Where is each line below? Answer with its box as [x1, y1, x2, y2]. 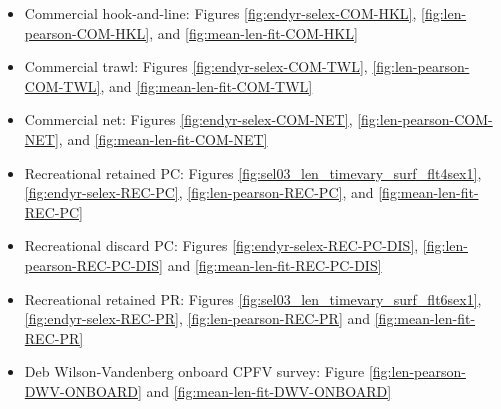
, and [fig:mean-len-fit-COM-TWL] [100, 75, 313, 96]
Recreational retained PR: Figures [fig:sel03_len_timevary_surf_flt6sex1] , [24, 288, 482, 309]
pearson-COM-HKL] [24, 22, 150, 43]
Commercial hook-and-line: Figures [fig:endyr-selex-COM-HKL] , [24, 3, 417, 23]
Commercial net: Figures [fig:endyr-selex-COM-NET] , [24, 109, 353, 130]
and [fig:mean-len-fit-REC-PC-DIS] [167, 254, 382, 275]
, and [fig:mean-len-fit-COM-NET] [58, 128, 268, 149]
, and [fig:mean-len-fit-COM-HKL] [149, 22, 358, 43]
